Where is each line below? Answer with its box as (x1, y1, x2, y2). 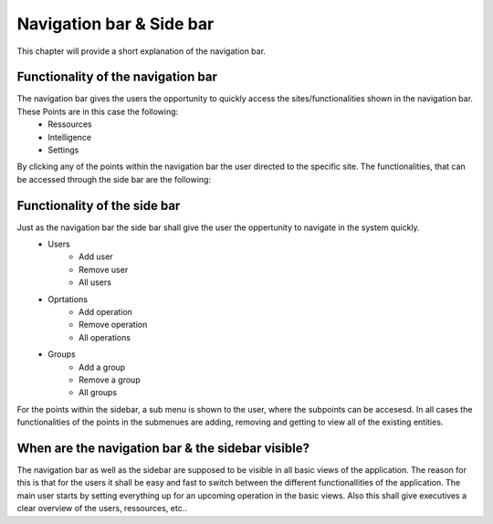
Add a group (79, 362, 126, 372)
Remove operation (79, 320, 148, 330)
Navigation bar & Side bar (16, 14, 215, 34)
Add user (79, 251, 113, 262)
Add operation (79, 307, 132, 318)
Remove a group (79, 374, 141, 385)
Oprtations (47, 293, 89, 305)
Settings (47, 144, 79, 155)
